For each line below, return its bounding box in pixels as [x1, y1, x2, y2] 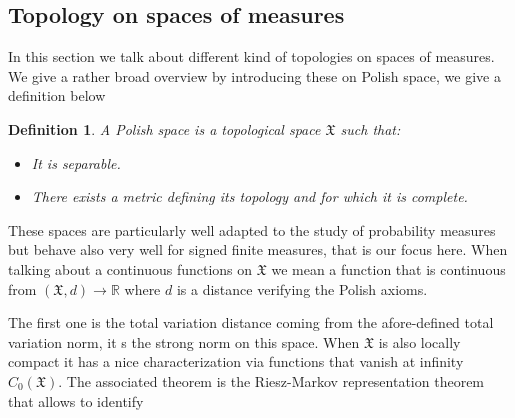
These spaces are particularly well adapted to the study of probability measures [8, 219, 496, 240]
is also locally [378, 331, 461, 352]
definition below [8, 85, 106, 106]
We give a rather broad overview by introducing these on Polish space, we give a [8, 65, 501, 86]
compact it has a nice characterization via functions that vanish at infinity [8, 351, 464, 372]
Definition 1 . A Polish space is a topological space [8, 118, 321, 139]
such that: [340, 118, 401, 139]
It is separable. [31, 152, 121, 173]
